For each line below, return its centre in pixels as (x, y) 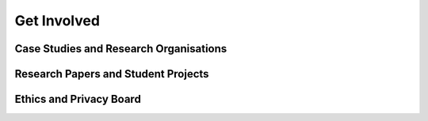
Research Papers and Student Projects (112, 74)
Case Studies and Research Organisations (121, 49)
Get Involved (57, 21)
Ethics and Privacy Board (78, 99)
